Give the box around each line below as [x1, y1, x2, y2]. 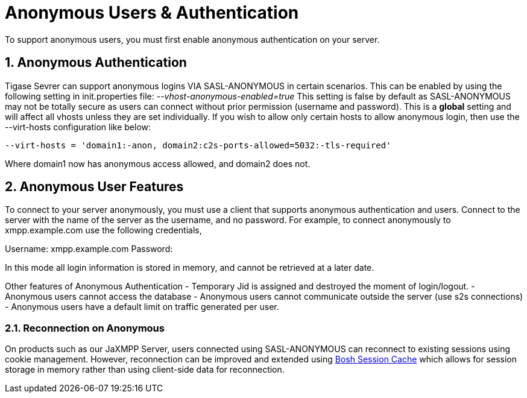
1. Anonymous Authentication [5, 55, 187, 71]
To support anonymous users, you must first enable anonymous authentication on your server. [5, 34, 380, 45]
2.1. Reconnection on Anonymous [5, 321, 165, 334]
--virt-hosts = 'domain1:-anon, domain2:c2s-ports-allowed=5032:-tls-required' [5, 140, 391, 150]
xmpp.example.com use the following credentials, [5, 225, 202, 236]
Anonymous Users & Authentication [5, 2, 299, 23]
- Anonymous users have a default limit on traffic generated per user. [5, 302, 279, 312]
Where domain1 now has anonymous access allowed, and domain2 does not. [5, 158, 311, 169]
